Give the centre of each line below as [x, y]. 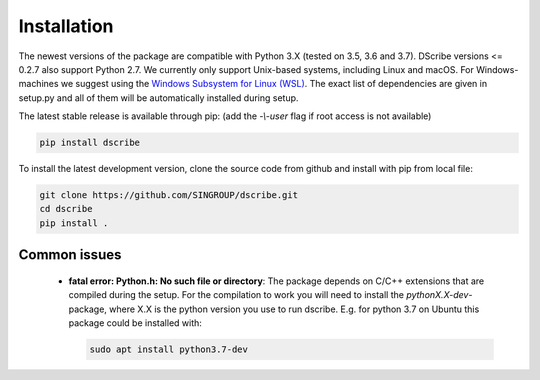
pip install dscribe [89, 143]
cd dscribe [66, 209]
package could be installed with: [135, 323]
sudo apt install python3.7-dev [169, 349]
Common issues [70, 255]
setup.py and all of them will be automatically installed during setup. [158, 97]
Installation [66, 26]
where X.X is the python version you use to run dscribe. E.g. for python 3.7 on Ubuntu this [294, 309]
